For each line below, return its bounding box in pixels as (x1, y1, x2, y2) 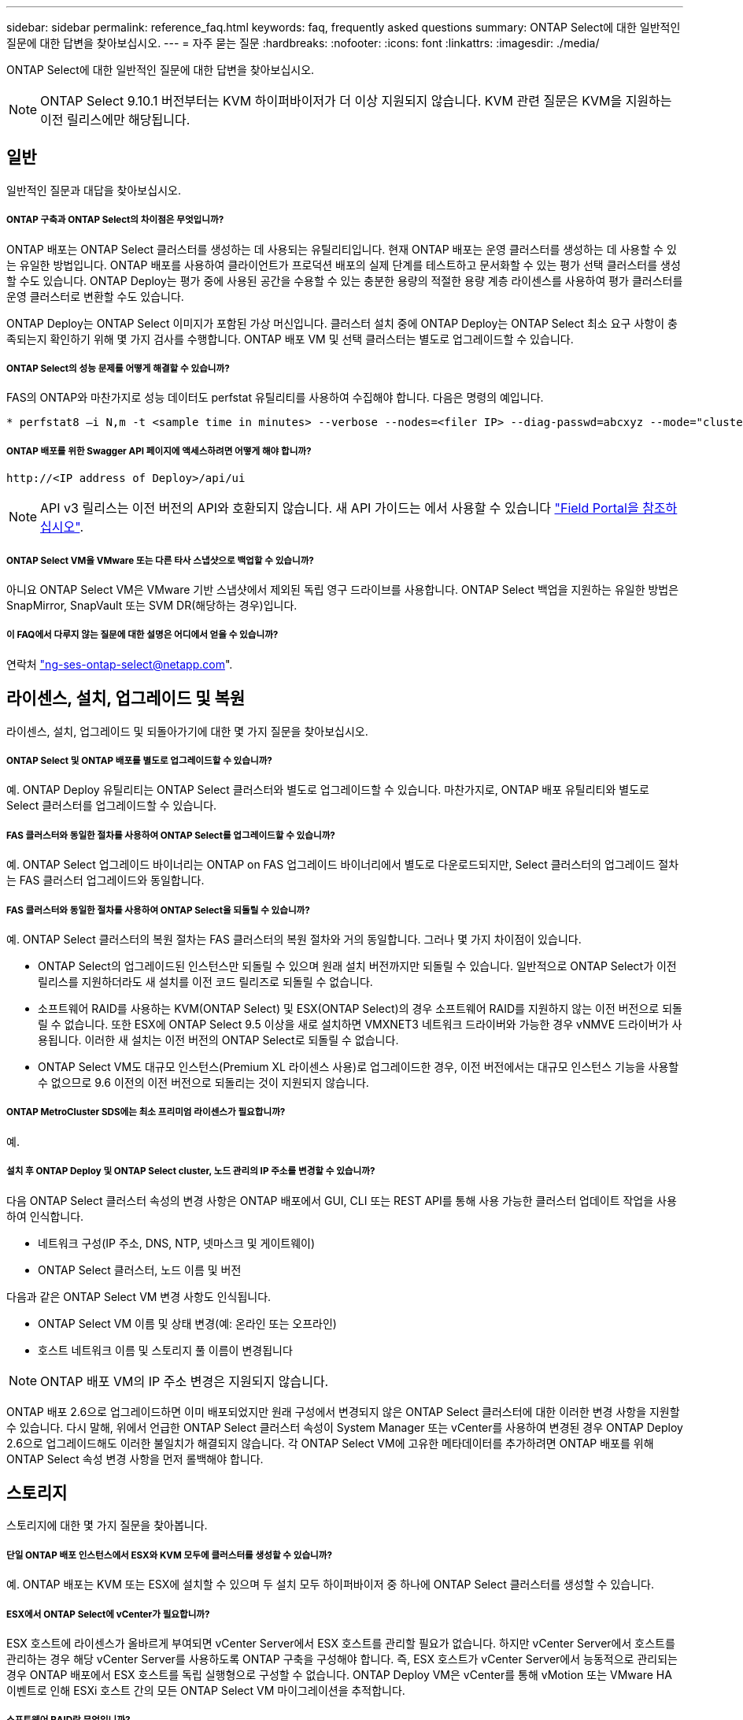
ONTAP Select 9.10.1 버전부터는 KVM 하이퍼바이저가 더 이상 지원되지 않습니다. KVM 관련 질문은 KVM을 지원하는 (40, 93, 672, 109)
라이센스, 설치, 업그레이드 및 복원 (6, 688, 246, 709)
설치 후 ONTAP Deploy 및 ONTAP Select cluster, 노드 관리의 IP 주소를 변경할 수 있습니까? (6, 1166, 375, 1177)
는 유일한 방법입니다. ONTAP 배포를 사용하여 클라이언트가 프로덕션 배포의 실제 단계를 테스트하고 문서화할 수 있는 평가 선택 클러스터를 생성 (6, 258, 681, 272)
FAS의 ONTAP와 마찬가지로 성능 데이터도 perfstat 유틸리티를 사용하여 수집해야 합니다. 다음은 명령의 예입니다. (6, 391, 544, 405)
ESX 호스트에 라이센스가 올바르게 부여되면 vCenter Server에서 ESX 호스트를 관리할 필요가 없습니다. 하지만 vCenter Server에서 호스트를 (6, 1636, 675, 1650)
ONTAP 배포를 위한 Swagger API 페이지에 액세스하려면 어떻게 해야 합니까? (6, 445, 312, 457)
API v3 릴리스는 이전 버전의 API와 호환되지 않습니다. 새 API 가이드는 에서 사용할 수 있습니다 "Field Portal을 (40, 500, 639, 517)
